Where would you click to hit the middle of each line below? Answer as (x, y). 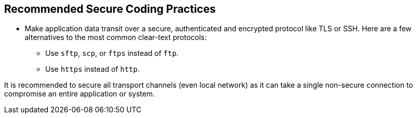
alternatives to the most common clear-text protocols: (116, 37)
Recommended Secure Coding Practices (110, 9)
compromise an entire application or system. (79, 94)
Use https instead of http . (93, 69)
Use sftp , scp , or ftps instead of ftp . (112, 53)
